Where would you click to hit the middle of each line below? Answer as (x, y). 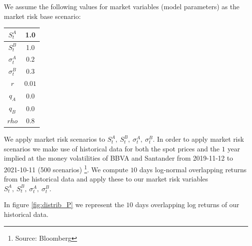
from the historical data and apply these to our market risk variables (106, 179)
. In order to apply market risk (198, 139)
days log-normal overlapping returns (193, 169)
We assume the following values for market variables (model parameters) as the (122, 6)
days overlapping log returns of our (187, 205)
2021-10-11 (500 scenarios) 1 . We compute (66, 168)
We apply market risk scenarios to (55, 139)
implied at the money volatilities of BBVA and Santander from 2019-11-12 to (118, 158)
